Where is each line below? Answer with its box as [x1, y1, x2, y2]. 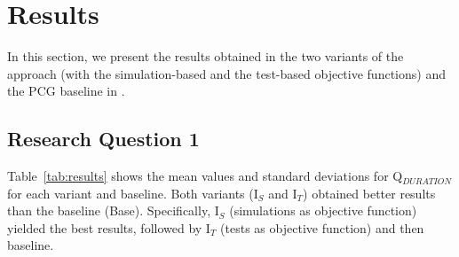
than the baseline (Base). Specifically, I [7, 201, 219, 220]
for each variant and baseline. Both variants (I [7, 183, 258, 202]
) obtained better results [303, 183, 436, 202]
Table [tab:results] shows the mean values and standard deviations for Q [7, 167, 403, 185]
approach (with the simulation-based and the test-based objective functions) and [7, 64, 446, 82]
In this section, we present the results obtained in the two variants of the [7, 47, 404, 66]
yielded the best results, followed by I [7, 218, 210, 237]
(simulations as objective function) [229, 201, 417, 220]
